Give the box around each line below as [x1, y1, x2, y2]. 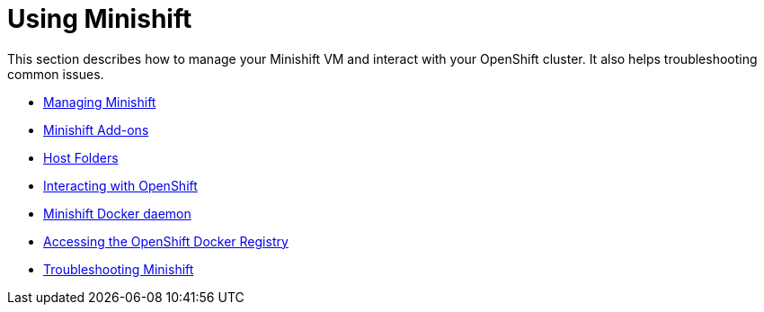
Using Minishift [7, 4, 192, 34]
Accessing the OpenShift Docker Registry [43, 233, 289, 249]
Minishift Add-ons [43, 121, 149, 138]
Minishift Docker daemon [43, 205, 191, 221]
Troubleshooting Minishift [43, 261, 194, 277]
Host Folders [43, 149, 119, 165]
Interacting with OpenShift [43, 177, 198, 193]
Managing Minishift [43, 94, 156, 110]
